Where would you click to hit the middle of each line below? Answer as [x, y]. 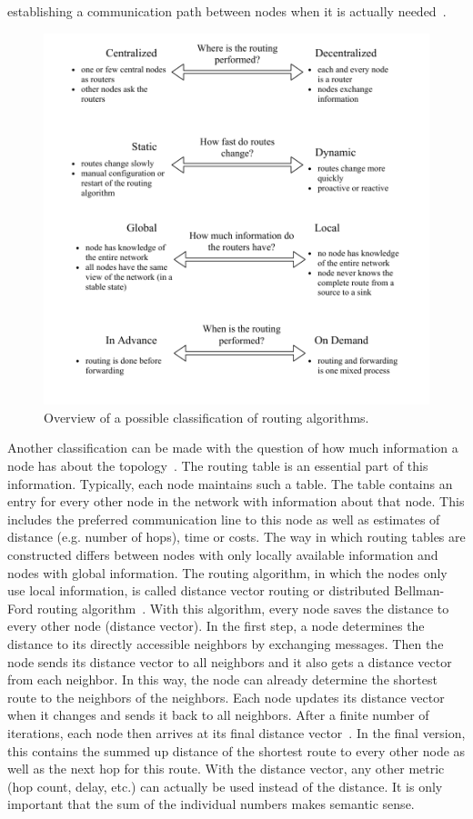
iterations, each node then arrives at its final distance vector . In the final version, [236, 732]
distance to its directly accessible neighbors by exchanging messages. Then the [226, 643]
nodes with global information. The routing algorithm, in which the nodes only [227, 572]
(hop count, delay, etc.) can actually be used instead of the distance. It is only [225, 786]
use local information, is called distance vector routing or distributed [199, 590]
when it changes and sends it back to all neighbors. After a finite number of [218, 715]
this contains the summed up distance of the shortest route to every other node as [236, 750]
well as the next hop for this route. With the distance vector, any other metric [226, 769]
